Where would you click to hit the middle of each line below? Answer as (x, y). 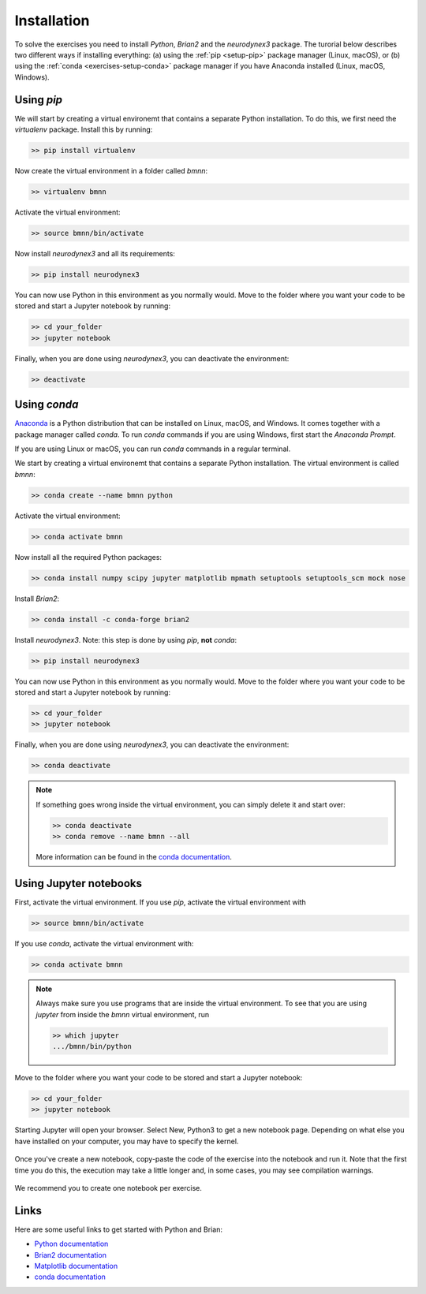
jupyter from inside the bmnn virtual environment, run (123, 1014)
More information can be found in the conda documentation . (134, 857)
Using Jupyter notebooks (78, 883)
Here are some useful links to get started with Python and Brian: (118, 1229)
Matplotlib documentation (76, 1266)
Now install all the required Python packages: (88, 557)
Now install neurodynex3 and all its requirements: (95, 253)
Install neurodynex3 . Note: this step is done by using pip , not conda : (125, 640)
